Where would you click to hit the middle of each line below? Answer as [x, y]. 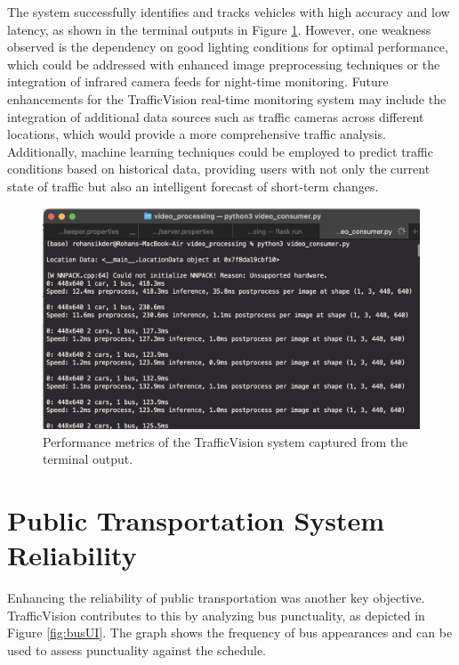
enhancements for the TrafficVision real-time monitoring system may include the [227, 98]
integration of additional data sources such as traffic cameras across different [216, 116]
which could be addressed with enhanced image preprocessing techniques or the [224, 64]
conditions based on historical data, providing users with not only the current [219, 169]
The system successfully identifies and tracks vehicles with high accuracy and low [229, 12]
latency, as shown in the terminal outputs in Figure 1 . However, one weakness [219, 29]
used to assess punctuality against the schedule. [137, 649]
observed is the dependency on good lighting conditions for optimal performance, [228, 47]
